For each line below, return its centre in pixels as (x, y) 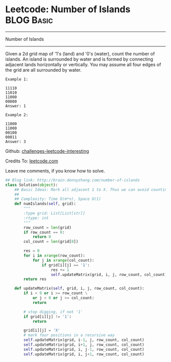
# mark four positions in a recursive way (69, 335)
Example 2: (17, 115)
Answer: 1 (16, 106)
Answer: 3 (16, 142)
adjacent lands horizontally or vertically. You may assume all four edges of (83, 64)
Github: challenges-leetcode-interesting (47, 151)
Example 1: (17, 79)
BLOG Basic (29, 20)
